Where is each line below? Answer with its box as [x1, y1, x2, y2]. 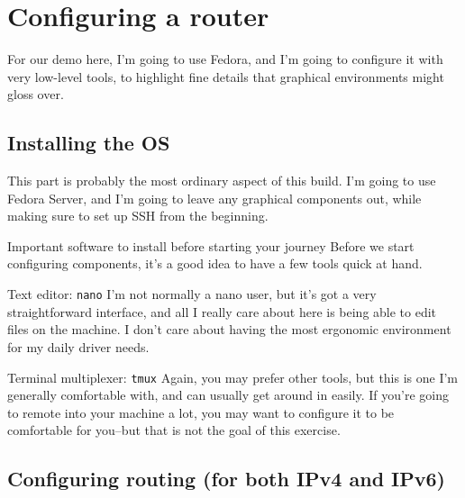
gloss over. [7, 85, 64, 104]
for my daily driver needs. [7, 337, 150, 356]
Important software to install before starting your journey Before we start [7, 236, 415, 255]
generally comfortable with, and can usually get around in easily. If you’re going [7, 385, 449, 404]
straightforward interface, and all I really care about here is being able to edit [7, 302, 437, 321]
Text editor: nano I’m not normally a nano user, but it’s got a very [7, 285, 377, 303]
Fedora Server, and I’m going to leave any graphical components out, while [7, 188, 422, 207]
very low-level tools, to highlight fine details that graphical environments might [7, 67, 444, 86]
